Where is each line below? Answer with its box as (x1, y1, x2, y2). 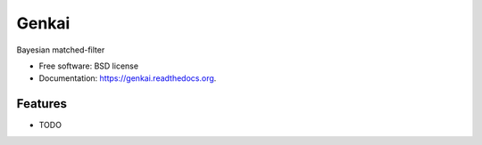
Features (16, 96, 67, 111)
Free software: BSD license (38, 60, 138, 71)
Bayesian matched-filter (16, 44, 105, 55)
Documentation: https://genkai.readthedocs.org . (38, 73, 217, 84)
